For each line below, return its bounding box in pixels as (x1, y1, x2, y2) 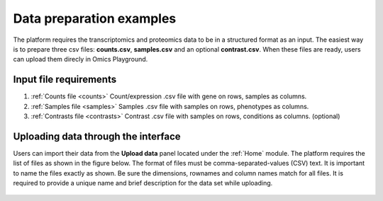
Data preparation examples (13, 11, 177, 26)
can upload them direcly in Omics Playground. (13, 55, 148, 64)
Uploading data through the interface (13, 130, 181, 142)
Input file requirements (13, 74, 117, 86)
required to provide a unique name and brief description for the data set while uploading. (13, 179, 273, 188)
